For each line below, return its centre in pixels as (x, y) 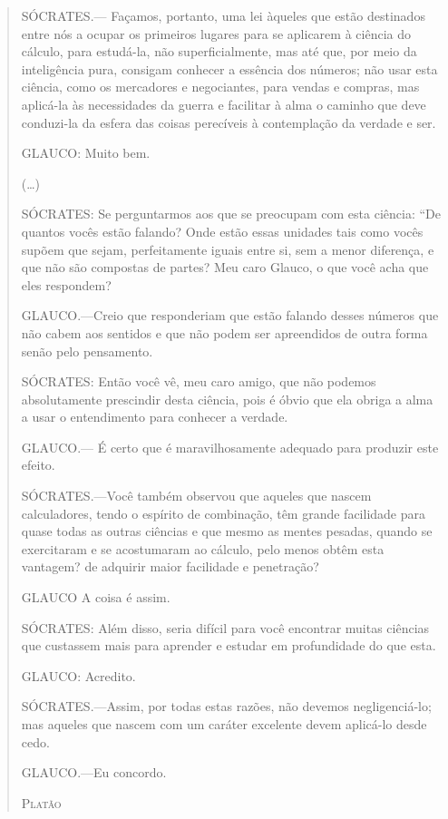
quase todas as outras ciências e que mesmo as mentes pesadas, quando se (227, 531)
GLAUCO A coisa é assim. (96, 597)
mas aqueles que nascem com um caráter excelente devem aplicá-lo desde (224, 724)
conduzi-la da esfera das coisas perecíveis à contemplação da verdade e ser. (229, 122)
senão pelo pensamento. (87, 351)
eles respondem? (66, 284)
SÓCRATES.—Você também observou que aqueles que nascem (196, 496)
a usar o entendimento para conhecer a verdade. (155, 417)
